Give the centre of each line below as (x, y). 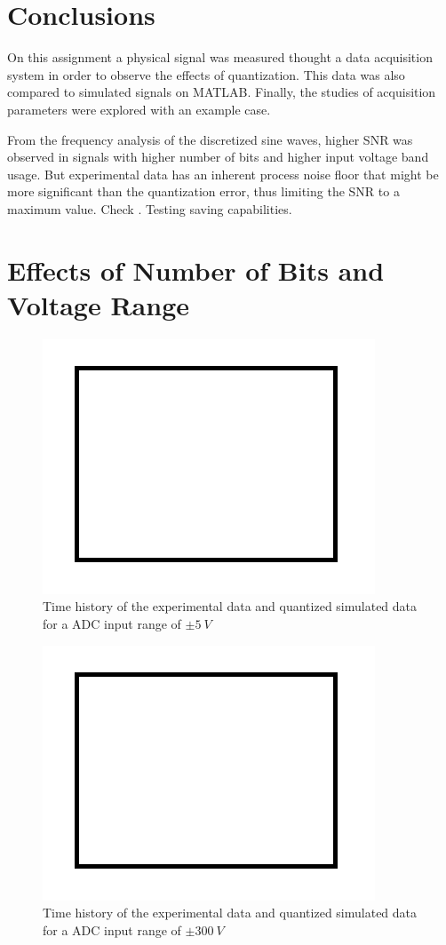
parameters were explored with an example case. (139, 109)
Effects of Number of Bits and (196, 270)
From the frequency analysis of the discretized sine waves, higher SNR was (210, 139)
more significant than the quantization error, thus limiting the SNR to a (203, 191)
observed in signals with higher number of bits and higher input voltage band (218, 157)
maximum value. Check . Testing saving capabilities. (150, 208)
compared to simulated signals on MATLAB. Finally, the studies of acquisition (222, 92)
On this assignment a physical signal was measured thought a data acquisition (220, 57)
